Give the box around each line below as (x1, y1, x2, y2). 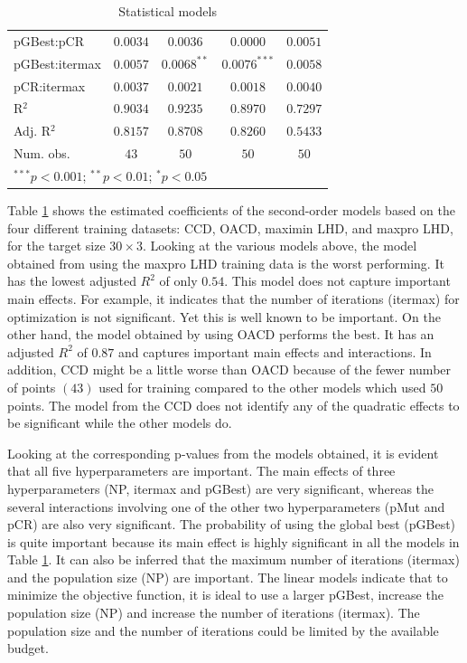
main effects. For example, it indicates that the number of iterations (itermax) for (7, 289, 460, 308)
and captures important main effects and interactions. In (117, 342, 432, 361)
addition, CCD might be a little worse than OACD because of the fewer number (7, 360, 452, 379)
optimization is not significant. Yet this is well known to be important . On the (7, 307, 441, 326)
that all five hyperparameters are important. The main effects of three (7, 461, 396, 480)
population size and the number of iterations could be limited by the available (7, 620, 439, 639)
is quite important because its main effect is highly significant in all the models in (7, 532, 460, 551)
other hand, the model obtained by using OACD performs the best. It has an (7, 325, 434, 344)
